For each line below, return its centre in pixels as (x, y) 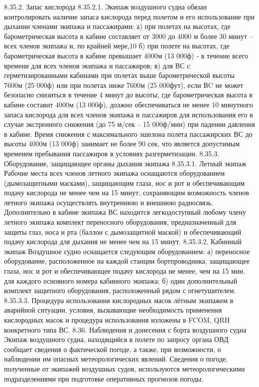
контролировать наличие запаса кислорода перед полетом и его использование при (129, 16)
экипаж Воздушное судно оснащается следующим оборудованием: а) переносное (127, 251)
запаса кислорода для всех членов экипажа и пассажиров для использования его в (129, 114)
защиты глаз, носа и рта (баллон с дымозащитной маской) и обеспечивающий (123, 231)
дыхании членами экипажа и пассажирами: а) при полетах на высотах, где (117, 26)
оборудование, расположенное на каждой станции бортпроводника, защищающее (127, 261)
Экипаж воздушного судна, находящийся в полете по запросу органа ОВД (116, 339)
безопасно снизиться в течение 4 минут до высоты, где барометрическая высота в (128, 95)
